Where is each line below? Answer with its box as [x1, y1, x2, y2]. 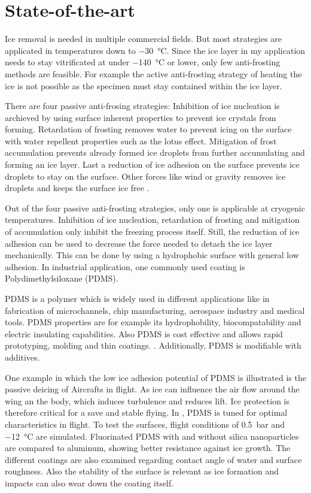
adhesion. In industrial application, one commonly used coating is [5, 260, 245, 273]
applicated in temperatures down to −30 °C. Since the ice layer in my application [5, 44, 306, 56]
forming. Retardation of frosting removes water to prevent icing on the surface [5, 123, 292, 135]
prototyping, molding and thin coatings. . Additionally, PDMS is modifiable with [5, 339, 301, 352]
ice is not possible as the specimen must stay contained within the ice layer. [5, 79, 282, 92]
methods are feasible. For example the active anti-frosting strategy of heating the [5, 67, 302, 80]
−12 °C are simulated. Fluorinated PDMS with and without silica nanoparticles [5, 430, 299, 442]
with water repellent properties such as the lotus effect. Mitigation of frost [5, 134, 277, 147]
